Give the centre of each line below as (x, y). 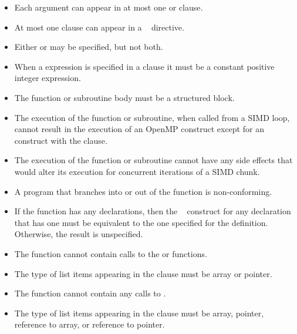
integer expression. (48, 78)
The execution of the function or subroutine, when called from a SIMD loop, (152, 117)
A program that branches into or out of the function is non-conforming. (143, 191)
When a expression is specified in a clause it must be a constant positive (144, 66)
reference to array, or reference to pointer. (90, 324)
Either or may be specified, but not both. (89, 47)
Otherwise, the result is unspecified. (79, 234)
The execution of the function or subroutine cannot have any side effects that (153, 160)
